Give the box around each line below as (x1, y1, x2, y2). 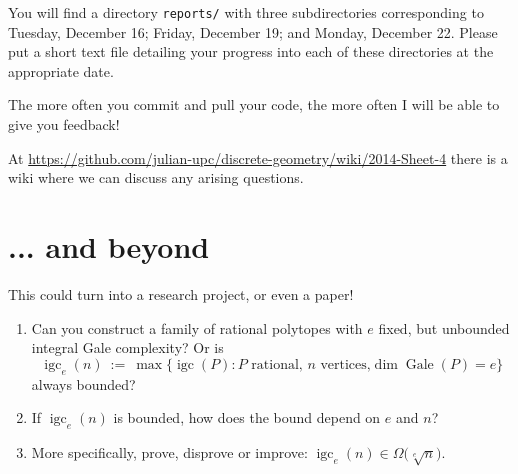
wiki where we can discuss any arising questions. (8, 167, 304, 188)
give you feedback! (8, 114, 120, 135)
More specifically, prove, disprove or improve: (31, 441, 308, 462)
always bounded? (31, 373, 136, 394)
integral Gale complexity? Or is (31, 337, 224, 358)
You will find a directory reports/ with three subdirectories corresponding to (8, 2, 484, 22)
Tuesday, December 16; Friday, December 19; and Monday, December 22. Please (8, 21, 498, 42)
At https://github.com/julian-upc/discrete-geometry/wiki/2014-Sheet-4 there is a (8, 147, 508, 168)
